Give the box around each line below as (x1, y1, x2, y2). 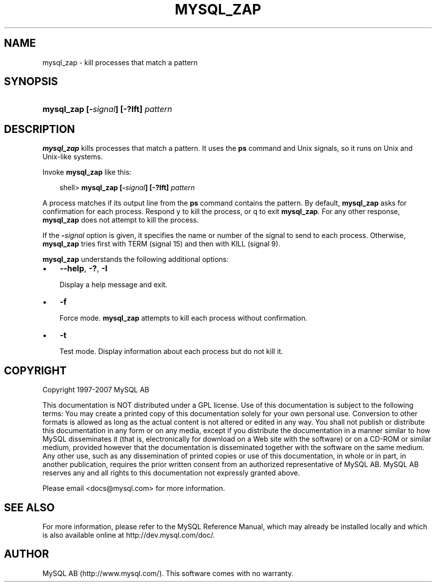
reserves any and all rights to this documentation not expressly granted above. (42, 469, 300, 477)
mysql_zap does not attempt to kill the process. (42, 216, 199, 225)
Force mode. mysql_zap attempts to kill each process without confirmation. (59, 314, 308, 323)
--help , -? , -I (60, 263, 108, 274)
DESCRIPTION (4, 122, 75, 135)
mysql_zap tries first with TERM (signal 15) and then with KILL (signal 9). (42, 239, 281, 248)
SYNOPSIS (4, 75, 58, 88)
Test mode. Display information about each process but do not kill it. (59, 347, 283, 356)
